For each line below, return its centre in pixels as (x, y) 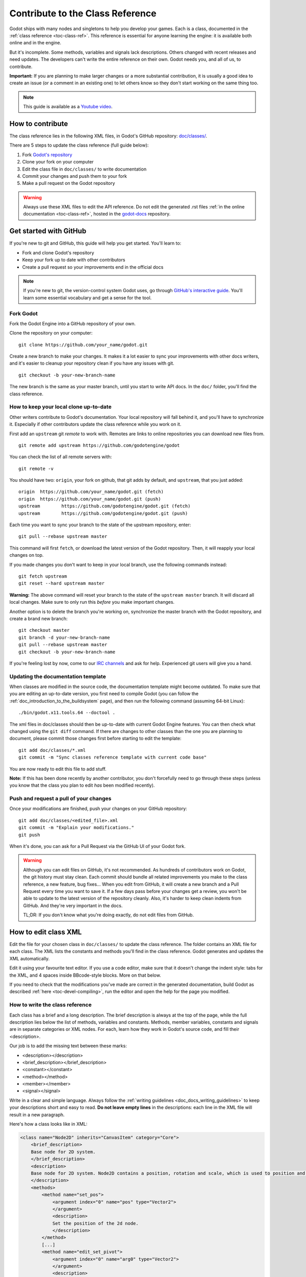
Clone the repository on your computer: (51, 333)
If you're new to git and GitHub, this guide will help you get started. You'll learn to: (95, 243)
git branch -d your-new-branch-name (64, 637)
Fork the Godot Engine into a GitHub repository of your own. (73, 323)
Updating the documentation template (58, 676)
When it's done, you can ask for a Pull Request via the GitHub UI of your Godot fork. (98, 846)
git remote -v (36, 468)
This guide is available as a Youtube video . (68, 107)
